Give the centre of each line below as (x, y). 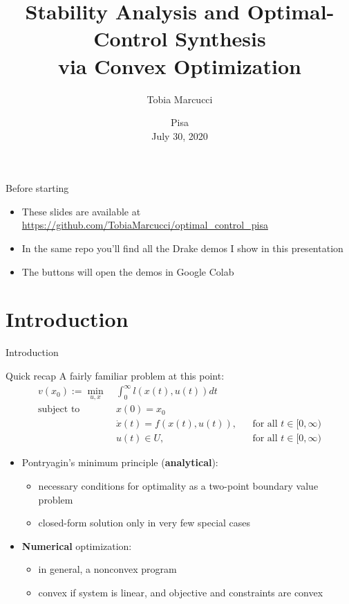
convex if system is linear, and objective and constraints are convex (181, 592)
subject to (59, 410)
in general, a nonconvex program (107, 569)
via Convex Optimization (180, 65)
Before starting (37, 188)
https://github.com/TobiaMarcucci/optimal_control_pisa (145, 225)
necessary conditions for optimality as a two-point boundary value (178, 486)
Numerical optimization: (77, 545)
